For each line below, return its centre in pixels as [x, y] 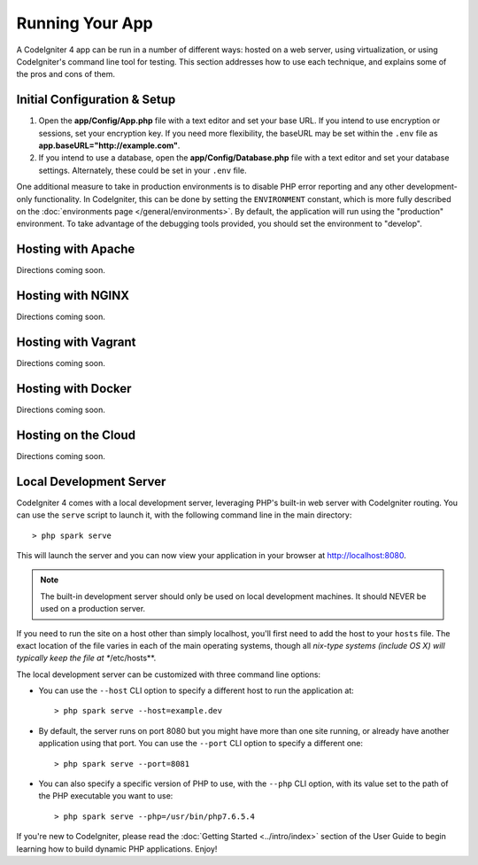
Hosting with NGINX [73, 296]
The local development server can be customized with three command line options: [169, 674]
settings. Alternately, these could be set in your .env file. [143, 170]
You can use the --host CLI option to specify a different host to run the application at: [196, 690]
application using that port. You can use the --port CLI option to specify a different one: [200, 744]
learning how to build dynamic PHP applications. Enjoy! [117, 849]
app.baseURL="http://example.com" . [109, 145]
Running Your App [85, 23]
